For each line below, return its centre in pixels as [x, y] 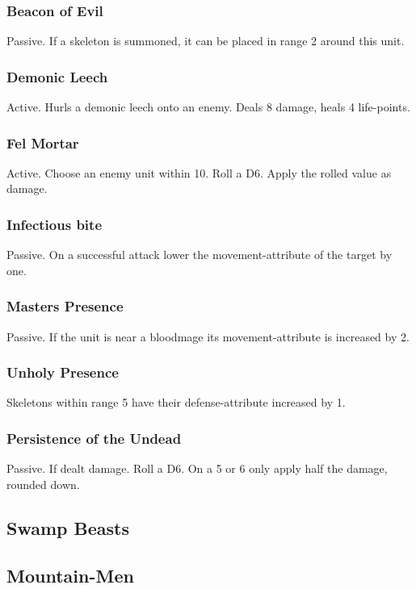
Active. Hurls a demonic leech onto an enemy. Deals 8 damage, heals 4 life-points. [208, 107]
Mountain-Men [70, 575]
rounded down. [43, 484]
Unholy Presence [63, 372]
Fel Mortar [43, 142]
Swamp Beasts [68, 527]
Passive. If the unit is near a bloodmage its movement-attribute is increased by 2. [208, 336]
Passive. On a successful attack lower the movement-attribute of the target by [200, 255]
